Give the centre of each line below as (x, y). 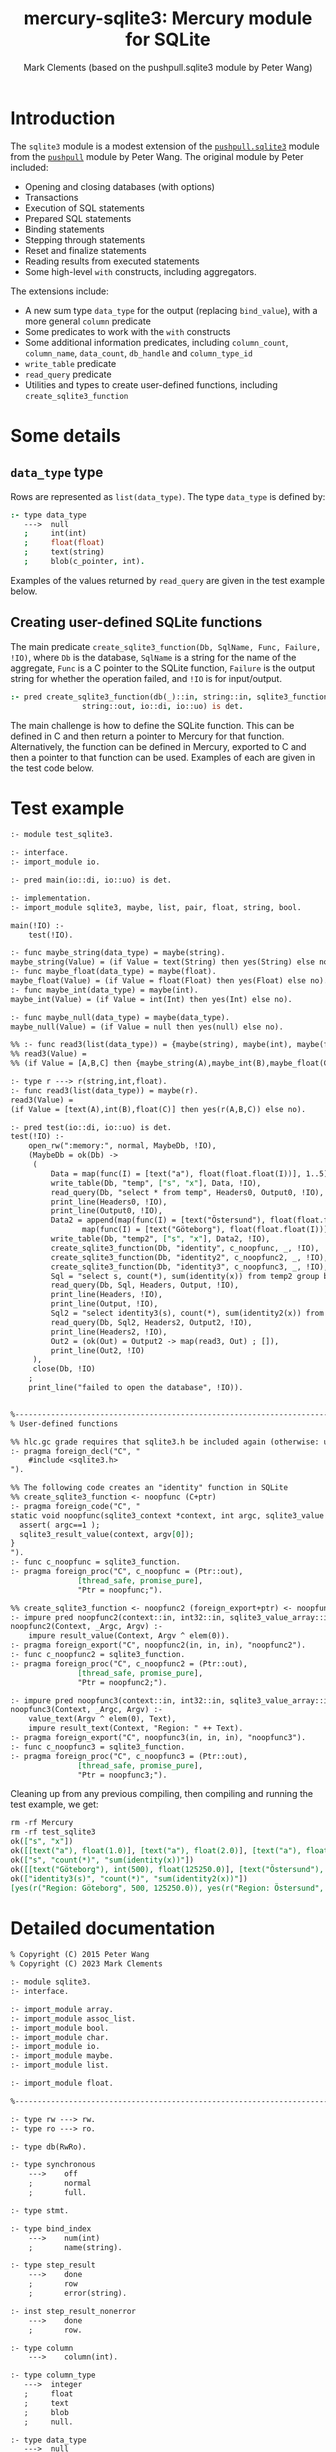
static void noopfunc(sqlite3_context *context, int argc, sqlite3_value (167, 1515)
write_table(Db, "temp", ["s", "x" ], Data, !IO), (156, 1183)
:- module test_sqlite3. (62, 835)
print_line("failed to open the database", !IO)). (136, 1388)
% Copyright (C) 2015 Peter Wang (80, 1955)
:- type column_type (53, 2375)
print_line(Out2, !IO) (97, 1350)
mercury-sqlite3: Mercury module (168, 18)
